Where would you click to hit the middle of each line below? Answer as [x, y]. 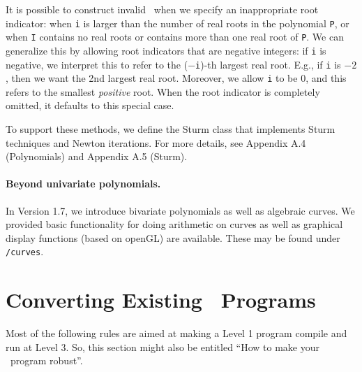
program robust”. [46, 360]
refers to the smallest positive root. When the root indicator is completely [163, 91]
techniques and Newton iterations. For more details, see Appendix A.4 [156, 142]
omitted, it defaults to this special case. [90, 105]
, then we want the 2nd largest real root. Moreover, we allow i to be [152, 78]
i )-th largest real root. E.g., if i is [268, 64]
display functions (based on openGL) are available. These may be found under [173, 237]
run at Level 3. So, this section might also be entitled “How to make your [163, 346]
